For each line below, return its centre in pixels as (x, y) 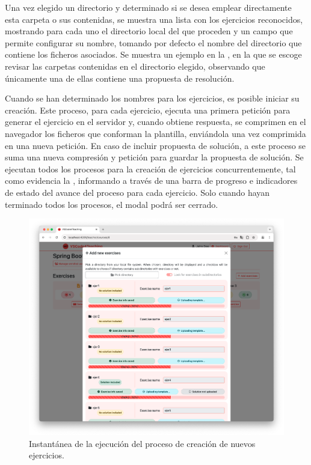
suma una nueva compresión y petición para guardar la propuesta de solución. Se (154, 157)
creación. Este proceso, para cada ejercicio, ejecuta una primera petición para (148, 110)
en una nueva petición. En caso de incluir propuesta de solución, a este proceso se (155, 145)
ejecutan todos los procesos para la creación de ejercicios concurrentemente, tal (150, 169)
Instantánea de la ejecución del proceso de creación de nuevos (142, 443)
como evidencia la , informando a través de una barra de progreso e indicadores (151, 181)
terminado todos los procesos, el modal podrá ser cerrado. (112, 204)
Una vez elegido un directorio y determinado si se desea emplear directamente (148, 7)
